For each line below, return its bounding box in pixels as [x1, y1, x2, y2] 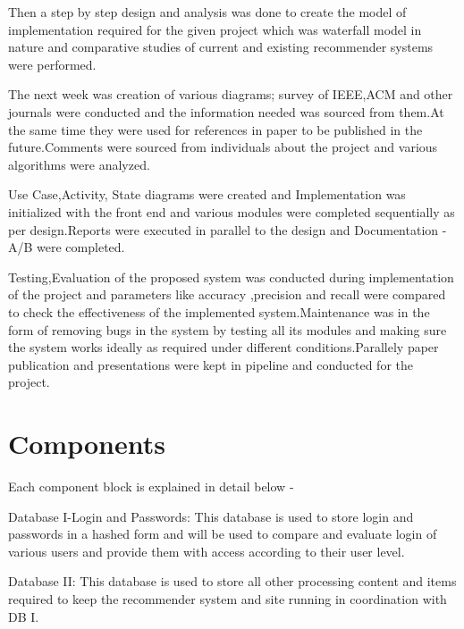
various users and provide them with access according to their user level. [8, 541, 405, 560]
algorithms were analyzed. [8, 155, 150, 173]
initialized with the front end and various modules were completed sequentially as [8, 202, 455, 221]
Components [8, 425, 165, 462]
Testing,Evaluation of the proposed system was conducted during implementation [8, 267, 454, 286]
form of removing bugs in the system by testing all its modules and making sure [8, 320, 447, 339]
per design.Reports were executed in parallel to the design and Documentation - [8, 220, 447, 239]
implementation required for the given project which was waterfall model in [8, 20, 422, 38]
